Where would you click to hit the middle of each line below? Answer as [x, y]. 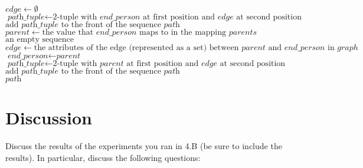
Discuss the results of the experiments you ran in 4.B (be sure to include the [144, 146]
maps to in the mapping [183, 32]
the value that [68, 32]
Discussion [49, 118]
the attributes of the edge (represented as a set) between [136, 48]
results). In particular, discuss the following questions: [103, 157]
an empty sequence [40, 39]
